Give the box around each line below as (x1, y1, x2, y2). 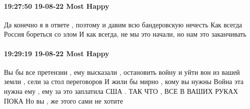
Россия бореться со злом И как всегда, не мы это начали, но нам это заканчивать (4, 29, 247, 39)
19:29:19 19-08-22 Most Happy (4, 48, 109, 58)
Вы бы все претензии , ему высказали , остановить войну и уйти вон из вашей (4, 66, 240, 77)
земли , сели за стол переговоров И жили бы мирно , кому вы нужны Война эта (4, 76, 244, 87)
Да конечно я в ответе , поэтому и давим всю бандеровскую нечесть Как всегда (4, 19, 242, 29)
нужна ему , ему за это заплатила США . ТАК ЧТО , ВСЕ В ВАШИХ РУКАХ (4, 86, 238, 96)
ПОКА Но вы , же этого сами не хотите (4, 95, 123, 106)
